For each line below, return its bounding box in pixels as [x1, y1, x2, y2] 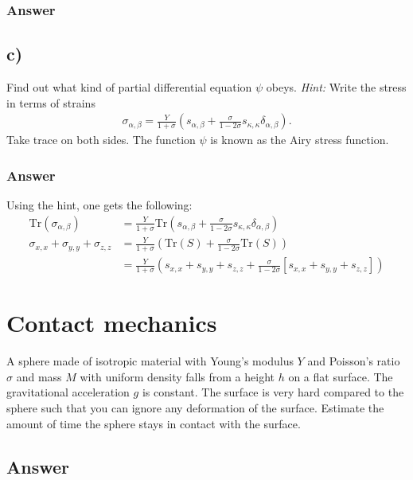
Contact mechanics [6, 306, 217, 339]
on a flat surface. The [288, 368, 393, 384]
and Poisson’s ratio [307, 353, 400, 369]
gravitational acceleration [6, 384, 130, 400]
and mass [16, 368, 62, 384]
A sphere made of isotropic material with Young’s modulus [6, 353, 294, 369]
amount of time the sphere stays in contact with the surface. [6, 415, 301, 431]
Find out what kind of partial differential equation [6, 79, 252, 96]
